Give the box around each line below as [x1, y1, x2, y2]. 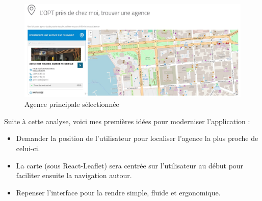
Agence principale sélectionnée [24, 99, 119, 109]
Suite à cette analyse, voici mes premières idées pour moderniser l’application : [4, 116, 250, 126]
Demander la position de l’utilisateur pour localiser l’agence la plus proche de [16, 133, 258, 143]
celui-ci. [16, 142, 40, 153]
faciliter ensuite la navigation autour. [16, 170, 132, 181]
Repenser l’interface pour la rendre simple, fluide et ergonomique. [16, 187, 221, 197]
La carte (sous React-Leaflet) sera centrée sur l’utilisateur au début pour [16, 160, 244, 170]
